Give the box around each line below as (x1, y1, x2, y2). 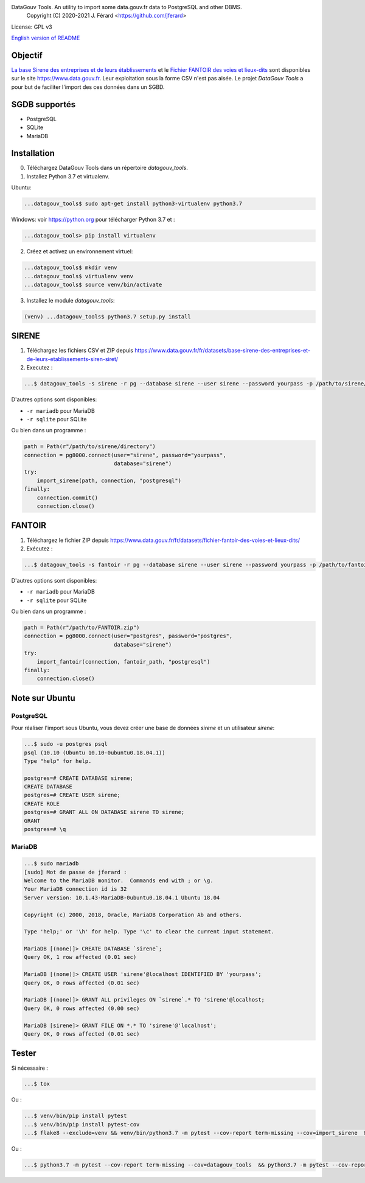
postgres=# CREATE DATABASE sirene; (24, 774, 134, 782)
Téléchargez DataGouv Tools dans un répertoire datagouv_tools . (26, 164, 188, 172)
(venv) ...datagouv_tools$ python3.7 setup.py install (24, 313, 191, 320)
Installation (11, 148, 55, 158)
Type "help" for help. (24, 757, 92, 764)
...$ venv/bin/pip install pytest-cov (24, 1121, 140, 1128)
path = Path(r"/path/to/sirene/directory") (24, 443, 156, 450)
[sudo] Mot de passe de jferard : (24, 868, 127, 876)
